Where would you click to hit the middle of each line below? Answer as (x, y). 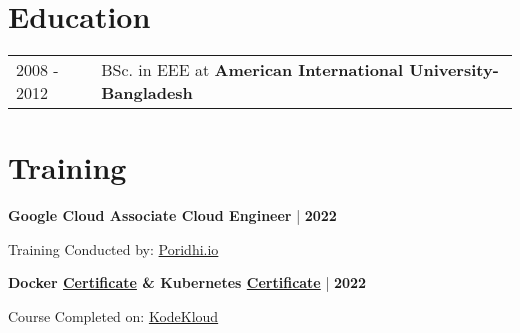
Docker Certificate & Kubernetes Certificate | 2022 (187, 282)
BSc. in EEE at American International (252, 70)
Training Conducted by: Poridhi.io (113, 248)
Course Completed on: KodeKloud (113, 316)
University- (454, 70)
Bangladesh (147, 93)
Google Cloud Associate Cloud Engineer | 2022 (172, 215)
